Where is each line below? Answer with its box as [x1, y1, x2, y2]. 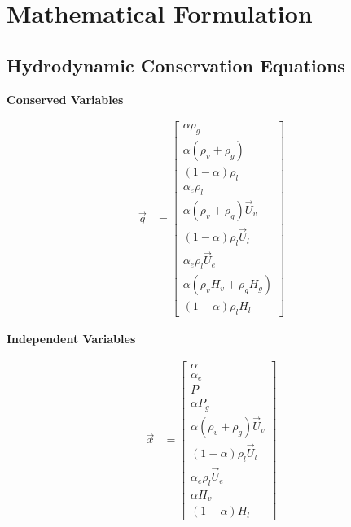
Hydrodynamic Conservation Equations [7, 52, 345, 77]
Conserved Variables [7, 90, 124, 107]
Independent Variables [7, 329, 136, 346]
